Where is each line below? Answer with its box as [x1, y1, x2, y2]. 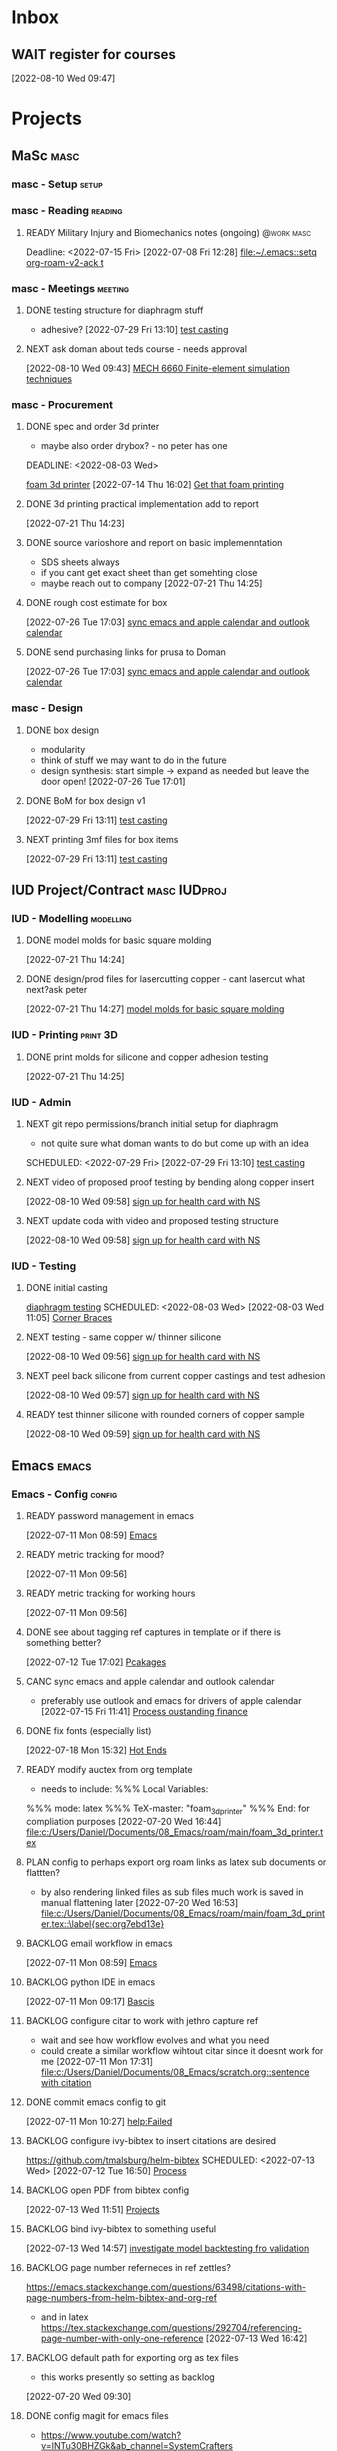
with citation [40, 2076, 92, 2088]
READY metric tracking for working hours [25, 1587, 196, 1599]
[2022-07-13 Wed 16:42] [205, 2332, 308, 2344]
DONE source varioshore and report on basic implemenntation [25, 537, 283, 549]
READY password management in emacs [25, 1509, 194, 1521]
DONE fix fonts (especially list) [25, 1724, 152, 1736]
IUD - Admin [11, 1095, 72, 1109]
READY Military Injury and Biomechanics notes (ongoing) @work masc [25, 226, 311, 238]
